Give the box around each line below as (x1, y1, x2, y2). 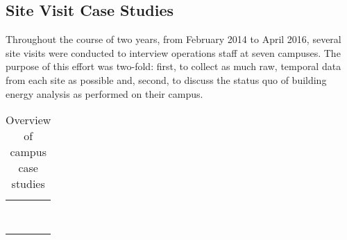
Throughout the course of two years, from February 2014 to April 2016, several (6, 32, 341, 46)
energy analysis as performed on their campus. (6, 86, 203, 101)
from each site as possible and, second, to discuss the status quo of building (6, 72, 327, 87)
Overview (6, 112, 51, 128)
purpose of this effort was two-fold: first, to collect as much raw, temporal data (6, 59, 341, 74)
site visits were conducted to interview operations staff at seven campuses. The (6, 45, 341, 60)
